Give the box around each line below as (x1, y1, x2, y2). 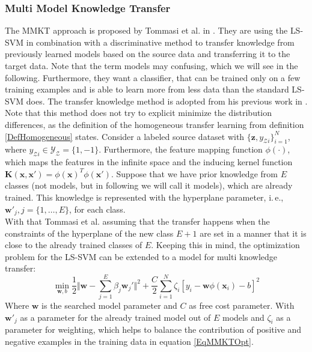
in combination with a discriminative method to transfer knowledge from (26, 35, 295, 48)
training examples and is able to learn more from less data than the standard (5, 83, 289, 96)
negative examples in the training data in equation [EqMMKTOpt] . (5, 335, 254, 348)
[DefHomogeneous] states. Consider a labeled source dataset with (5, 130, 245, 142)
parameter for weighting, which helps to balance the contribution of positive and (5, 323, 302, 336)
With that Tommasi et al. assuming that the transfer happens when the (5, 214, 270, 227)
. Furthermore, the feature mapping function (99, 143, 263, 156)
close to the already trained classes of (5, 238, 142, 251)
